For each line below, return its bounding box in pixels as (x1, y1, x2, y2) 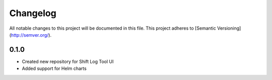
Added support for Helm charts (22, 65, 87, 71)
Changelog (9, 8, 56, 19)
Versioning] (217, 25, 241, 31)
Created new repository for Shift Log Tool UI (22, 58, 114, 64)
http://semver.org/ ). (11, 32, 52, 38)
